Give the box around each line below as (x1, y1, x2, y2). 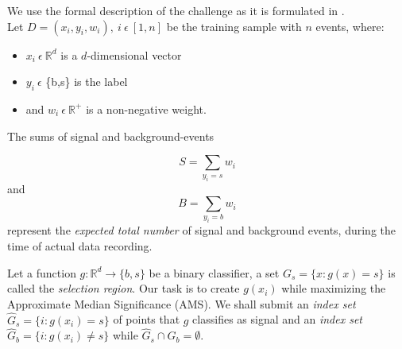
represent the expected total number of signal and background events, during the (7, 222, 396, 238)
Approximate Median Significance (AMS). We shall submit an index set (7, 295, 356, 312)
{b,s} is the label (45, 73, 128, 90)
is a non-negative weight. (86, 100, 207, 117)
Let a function (7, 264, 76, 281)
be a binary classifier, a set (149, 264, 280, 281)
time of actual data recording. (7, 237, 153, 254)
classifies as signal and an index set (192, 311, 363, 328)
